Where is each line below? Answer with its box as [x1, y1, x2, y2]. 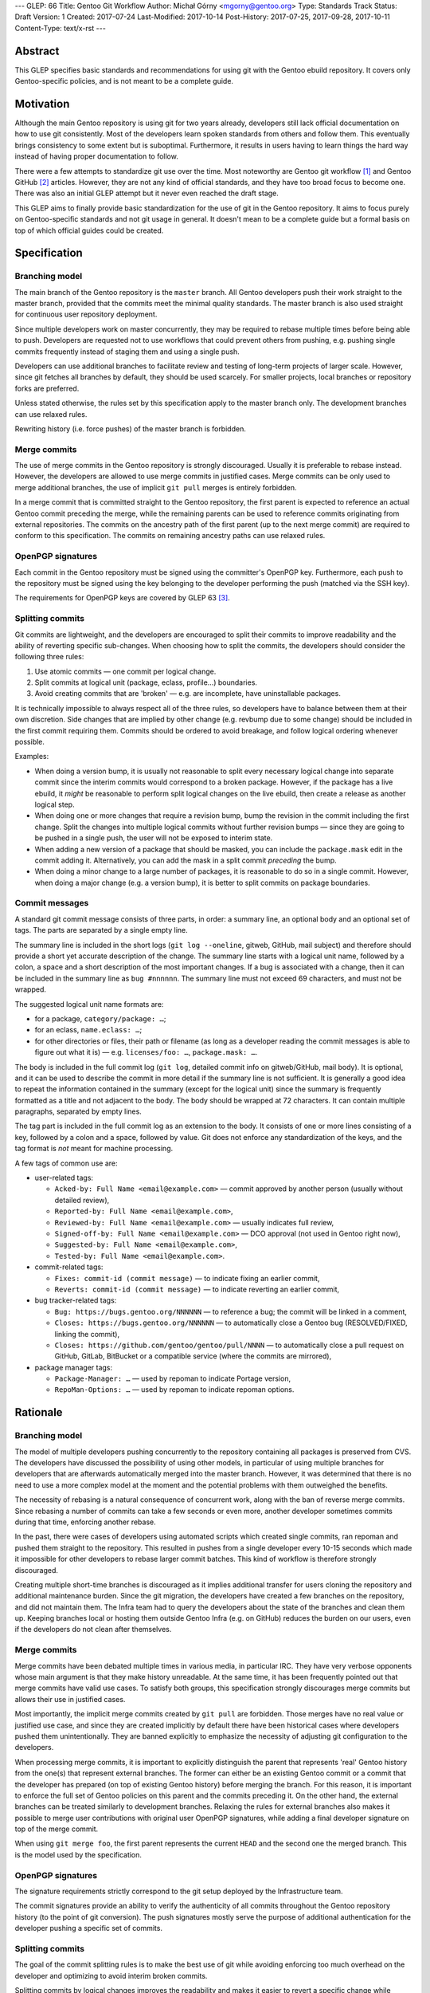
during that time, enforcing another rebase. [14, 1517, 156, 1527]
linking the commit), [54, 1329, 119, 1338]
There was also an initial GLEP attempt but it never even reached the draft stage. [14, 188, 279, 199]
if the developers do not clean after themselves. [14, 1625, 172, 1634]
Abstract [14, 44, 60, 57]
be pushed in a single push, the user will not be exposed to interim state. [34, 833, 273, 843]
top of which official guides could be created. [14, 226, 164, 235]
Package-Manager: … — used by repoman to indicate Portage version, [54, 1374, 291, 1383]
